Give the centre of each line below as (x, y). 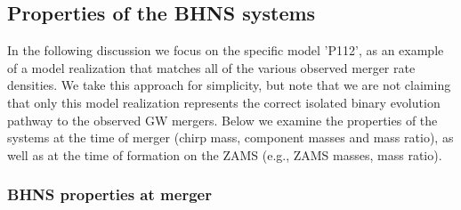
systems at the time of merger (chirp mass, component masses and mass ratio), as (230, 137)
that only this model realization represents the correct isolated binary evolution (224, 102)
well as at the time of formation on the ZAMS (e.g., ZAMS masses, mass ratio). (225, 154)
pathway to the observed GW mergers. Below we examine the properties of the (222, 120)
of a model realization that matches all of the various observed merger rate (211, 67)
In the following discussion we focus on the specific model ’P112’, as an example (226, 50)
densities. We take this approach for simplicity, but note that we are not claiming (229, 85)
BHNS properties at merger (109, 194)
